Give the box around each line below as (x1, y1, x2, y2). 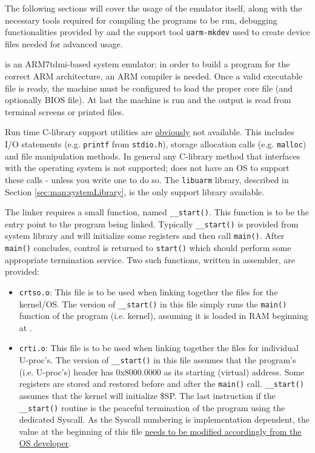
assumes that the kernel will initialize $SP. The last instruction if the (19, 389, 276, 401)
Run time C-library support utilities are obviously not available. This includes (5, 126, 294, 138)
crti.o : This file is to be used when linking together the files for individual (19, 341, 299, 354)
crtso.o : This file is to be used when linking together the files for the (19, 285, 278, 298)
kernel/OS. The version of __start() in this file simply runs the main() (19, 297, 287, 310)
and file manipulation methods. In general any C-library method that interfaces (5, 149, 300, 162)
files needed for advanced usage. (5, 37, 123, 50)
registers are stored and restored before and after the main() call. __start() (19, 377, 304, 390)
